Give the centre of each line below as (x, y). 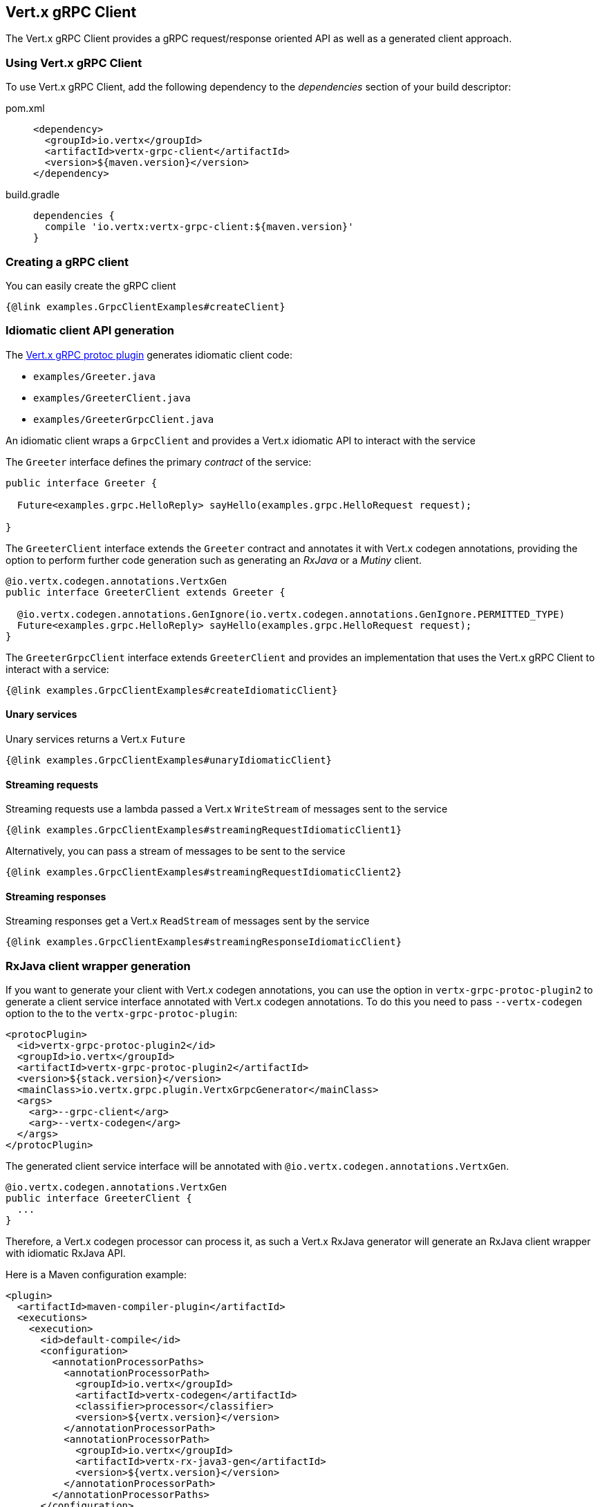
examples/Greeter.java (95, 376)
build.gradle (33, 195)
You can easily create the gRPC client (91, 285)
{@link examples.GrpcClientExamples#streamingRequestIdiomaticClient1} (204, 830)
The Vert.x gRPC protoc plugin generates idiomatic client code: (149, 354)
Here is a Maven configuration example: (96, 1275)
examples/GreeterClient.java (112, 398)
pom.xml (25, 108)
